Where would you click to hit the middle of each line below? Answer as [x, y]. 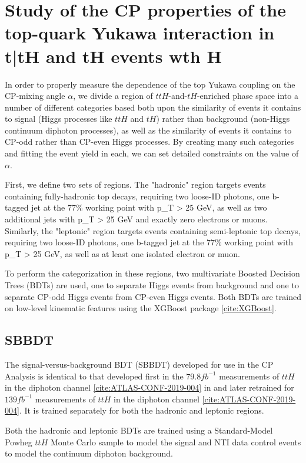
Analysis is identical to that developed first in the [94, 376]
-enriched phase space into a [247, 96]
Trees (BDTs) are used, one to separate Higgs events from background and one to [152, 285]
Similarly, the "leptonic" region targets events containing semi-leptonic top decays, [153, 230]
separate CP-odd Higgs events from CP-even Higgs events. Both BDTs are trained [153, 296]
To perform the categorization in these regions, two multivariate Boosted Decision [152, 273]
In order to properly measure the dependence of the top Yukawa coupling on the [150, 84]
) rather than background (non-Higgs [223, 119]
